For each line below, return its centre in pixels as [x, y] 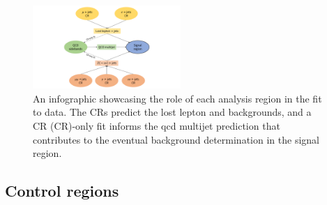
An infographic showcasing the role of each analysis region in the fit [177, 98]
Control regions [62, 191]
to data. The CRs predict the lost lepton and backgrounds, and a [172, 112]
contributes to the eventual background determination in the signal [176, 139]
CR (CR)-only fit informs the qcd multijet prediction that [157, 126]
